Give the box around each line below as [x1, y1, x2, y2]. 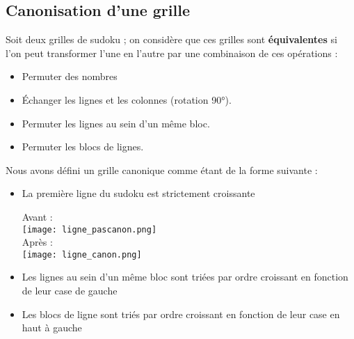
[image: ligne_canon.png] [22, 249, 142, 260]
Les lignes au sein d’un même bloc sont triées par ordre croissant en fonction [22, 269, 348, 284]
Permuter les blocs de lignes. [22, 139, 144, 154]
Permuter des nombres [22, 69, 118, 84]
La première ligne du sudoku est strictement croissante [22, 186, 255, 200]
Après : [22, 235, 53, 249]
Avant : [22, 209, 53, 223]
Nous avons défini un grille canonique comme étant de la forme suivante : [6, 162, 318, 177]
